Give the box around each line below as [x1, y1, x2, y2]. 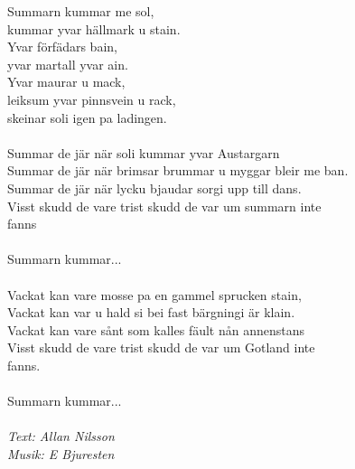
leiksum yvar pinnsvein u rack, [7, 89, 176, 108]
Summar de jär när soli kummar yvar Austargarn [7, 143, 280, 162]
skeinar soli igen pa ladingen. [7, 108, 167, 127]
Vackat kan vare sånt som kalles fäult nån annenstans [7, 320, 305, 339]
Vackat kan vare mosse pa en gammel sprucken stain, [7, 285, 302, 304]
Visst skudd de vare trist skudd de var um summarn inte [7, 196, 322, 215]
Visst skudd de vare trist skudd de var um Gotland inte [7, 338, 315, 357]
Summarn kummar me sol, [7, 2, 154, 20]
